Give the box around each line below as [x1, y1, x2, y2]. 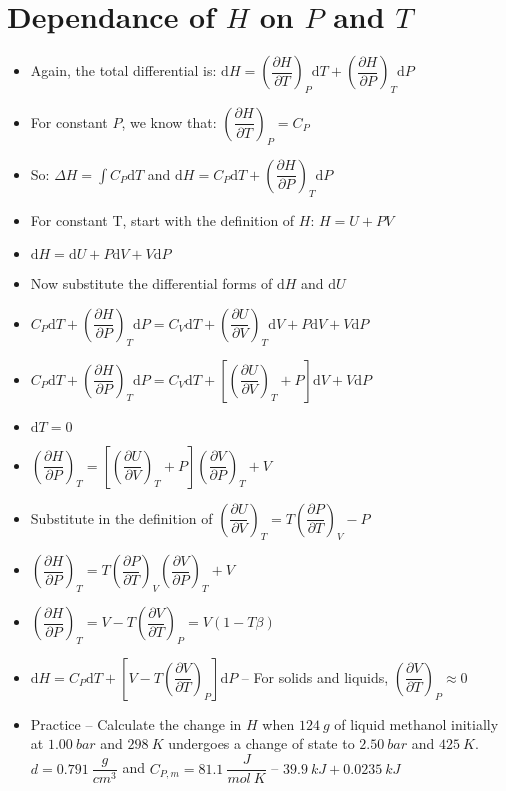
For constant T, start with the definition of [30, 209, 295, 230]
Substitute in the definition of [30, 507, 213, 528]
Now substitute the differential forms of [30, 273, 273, 294]
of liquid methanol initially [334, 713, 499, 734]
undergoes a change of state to [168, 733, 355, 754]
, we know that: [121, 111, 217, 132]
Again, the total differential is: [30, 60, 217, 81]
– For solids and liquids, [241, 666, 389, 687]
